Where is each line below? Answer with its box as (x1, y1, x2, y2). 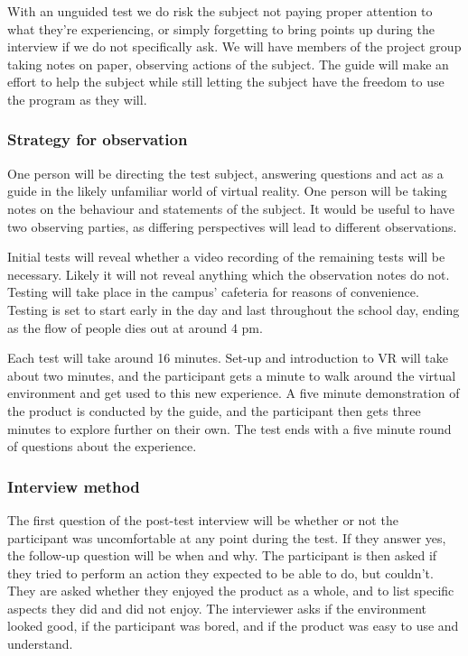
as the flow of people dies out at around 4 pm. (7, 318, 263, 337)
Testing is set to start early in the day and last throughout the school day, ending (7, 300, 460, 319)
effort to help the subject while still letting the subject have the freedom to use (7, 72, 445, 91)
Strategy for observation (7, 128, 188, 151)
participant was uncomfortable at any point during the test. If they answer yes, (7, 528, 446, 547)
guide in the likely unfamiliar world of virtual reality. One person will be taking (7, 181, 447, 200)
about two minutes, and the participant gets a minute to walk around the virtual (7, 365, 456, 384)
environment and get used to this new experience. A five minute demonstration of (7, 383, 460, 402)
